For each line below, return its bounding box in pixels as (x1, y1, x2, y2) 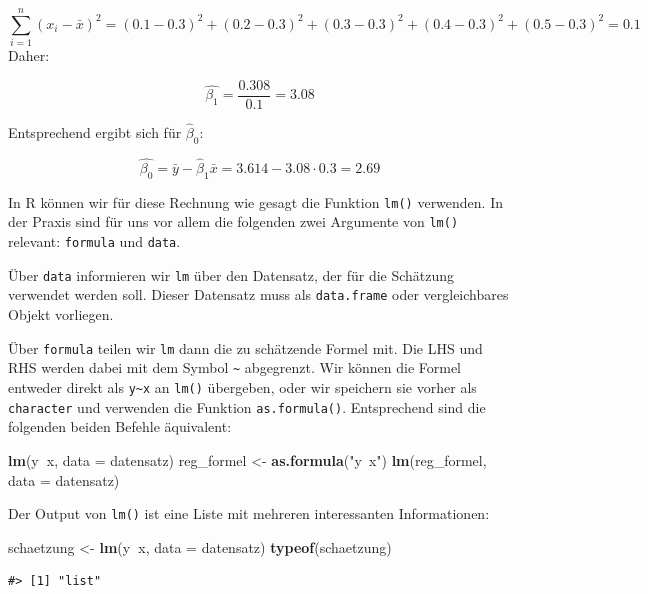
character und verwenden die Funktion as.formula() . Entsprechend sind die (8, 396, 486, 417)
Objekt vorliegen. (8, 304, 114, 325)
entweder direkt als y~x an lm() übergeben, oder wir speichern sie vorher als (8, 377, 477, 397)
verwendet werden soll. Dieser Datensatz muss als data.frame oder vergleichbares (8, 284, 509, 305)
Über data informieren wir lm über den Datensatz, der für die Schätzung (8, 264, 455, 285)
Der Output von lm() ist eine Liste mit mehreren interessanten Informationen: (8, 503, 490, 524)
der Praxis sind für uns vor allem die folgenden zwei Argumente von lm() (8, 211, 459, 232)
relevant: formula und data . (8, 231, 181, 252)
